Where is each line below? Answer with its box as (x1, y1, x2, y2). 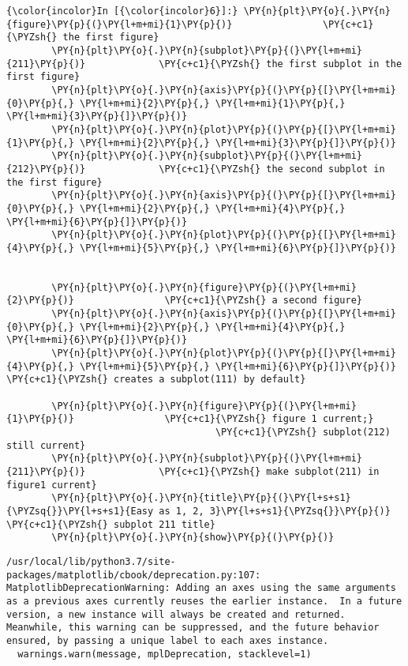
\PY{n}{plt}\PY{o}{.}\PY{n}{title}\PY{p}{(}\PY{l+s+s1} (51, 492, 351, 504)
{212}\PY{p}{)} (6, 163, 86, 175)
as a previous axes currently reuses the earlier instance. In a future (6, 595, 402, 607)
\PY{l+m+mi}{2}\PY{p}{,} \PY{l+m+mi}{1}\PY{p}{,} (80, 97, 346, 109)
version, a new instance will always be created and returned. (6, 608, 346, 620)
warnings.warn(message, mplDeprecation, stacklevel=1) (17, 648, 312, 660)
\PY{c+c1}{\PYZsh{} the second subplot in (159, 163, 385, 175)
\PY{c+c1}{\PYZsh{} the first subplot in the (159, 58, 402, 70)
